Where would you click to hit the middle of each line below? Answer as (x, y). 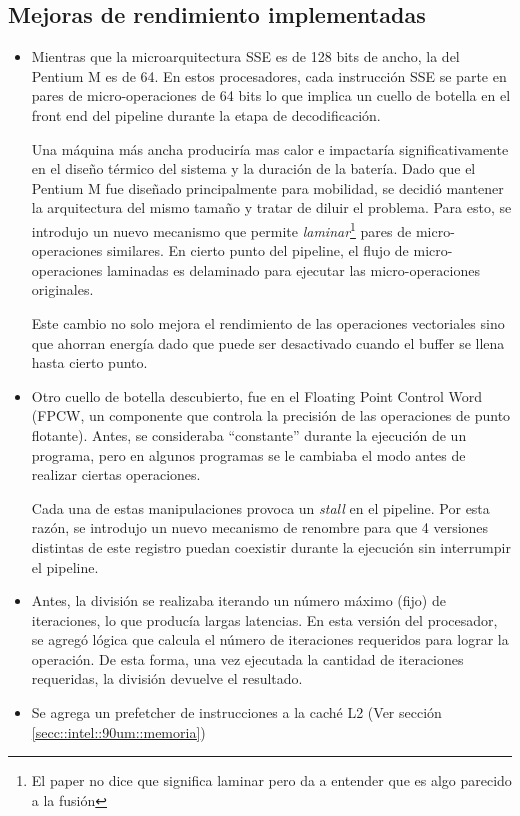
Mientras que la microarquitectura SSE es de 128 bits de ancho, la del (245, 56)
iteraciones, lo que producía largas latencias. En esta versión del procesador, (264, 619)
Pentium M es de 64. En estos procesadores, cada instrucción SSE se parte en (269, 75)
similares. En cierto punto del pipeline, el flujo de (257, 250)
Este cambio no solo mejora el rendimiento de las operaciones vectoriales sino (268, 322)
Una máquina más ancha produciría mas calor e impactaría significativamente (270, 148)
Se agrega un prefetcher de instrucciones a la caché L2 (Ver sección (236, 712)
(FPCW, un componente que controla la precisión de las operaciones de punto (271, 415)
